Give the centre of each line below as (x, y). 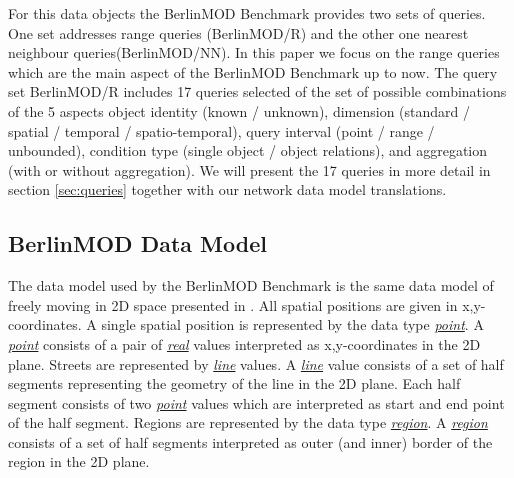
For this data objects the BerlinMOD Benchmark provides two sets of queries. (247, 13)
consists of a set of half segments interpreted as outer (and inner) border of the (250, 441)
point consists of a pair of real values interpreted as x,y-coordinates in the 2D (244, 343)
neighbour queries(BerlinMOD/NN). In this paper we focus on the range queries (254, 52)
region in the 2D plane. (79, 461)
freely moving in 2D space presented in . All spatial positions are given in (233, 304)
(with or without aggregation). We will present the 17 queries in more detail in (249, 169)
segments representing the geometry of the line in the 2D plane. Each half (234, 383)
